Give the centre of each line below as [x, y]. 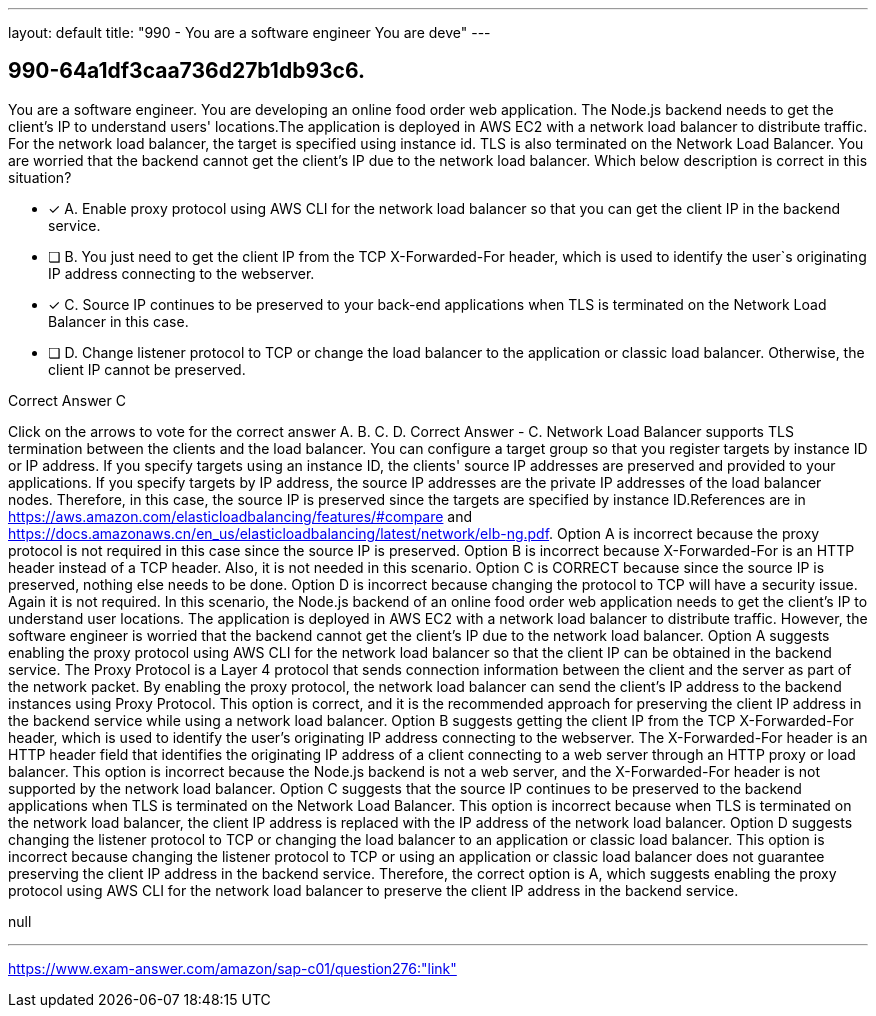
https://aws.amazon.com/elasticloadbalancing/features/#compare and [240, 516]
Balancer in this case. [118, 321]
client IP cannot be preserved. [147, 369]
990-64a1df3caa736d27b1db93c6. [186, 71]
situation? [40, 177]
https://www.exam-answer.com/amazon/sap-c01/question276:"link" [232, 968]
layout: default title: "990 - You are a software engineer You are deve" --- [249, 32]
